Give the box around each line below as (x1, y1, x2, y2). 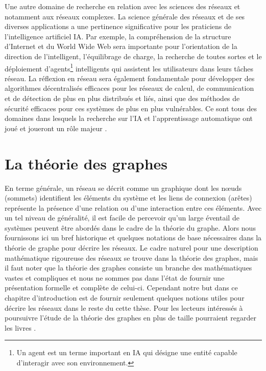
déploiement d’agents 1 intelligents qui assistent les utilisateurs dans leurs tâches (5, 61, 254, 73)
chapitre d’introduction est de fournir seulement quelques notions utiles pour (5, 292, 245, 303)
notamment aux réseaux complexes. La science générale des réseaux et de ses (5, 11, 245, 21)
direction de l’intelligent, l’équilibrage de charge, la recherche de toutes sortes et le (5, 51, 262, 61)
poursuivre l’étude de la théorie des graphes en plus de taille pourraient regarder (5, 312, 257, 323)
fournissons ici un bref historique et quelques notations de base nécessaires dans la (5, 232, 262, 243)
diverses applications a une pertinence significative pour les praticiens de (5, 21, 231, 32)
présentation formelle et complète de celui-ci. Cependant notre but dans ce (5, 282, 238, 293)
